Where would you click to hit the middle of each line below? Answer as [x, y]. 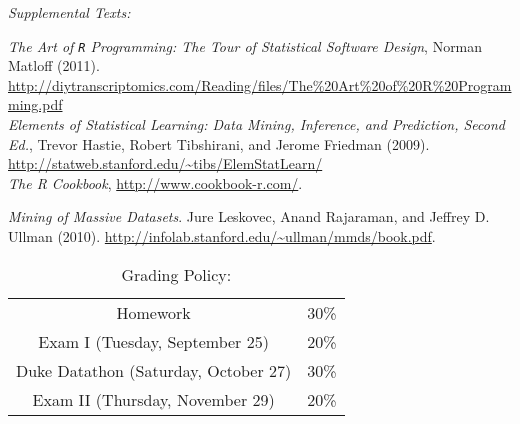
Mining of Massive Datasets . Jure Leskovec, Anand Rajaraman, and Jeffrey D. [249, 216]
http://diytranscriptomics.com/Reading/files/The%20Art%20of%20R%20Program [260, 84]
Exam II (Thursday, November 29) [153, 399]
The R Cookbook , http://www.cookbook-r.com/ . [155, 182]
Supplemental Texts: [69, 12]
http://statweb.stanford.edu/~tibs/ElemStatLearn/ [165, 163]
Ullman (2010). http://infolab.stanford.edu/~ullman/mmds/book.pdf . [222, 236]
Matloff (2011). [54, 65]
